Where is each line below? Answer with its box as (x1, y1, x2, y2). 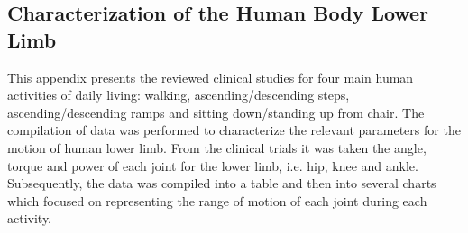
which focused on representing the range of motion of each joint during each (7, 191, 427, 210)
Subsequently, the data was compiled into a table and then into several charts (7, 174, 436, 193)
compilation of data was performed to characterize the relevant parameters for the (7, 121, 461, 139)
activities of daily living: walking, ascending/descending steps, (7, 85, 350, 104)
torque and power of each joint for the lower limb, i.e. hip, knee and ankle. (7, 156, 418, 175)
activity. (7, 209, 52, 228)
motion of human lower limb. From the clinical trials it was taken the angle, (7, 138, 427, 157)
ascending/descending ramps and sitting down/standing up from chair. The (7, 103, 425, 121)
